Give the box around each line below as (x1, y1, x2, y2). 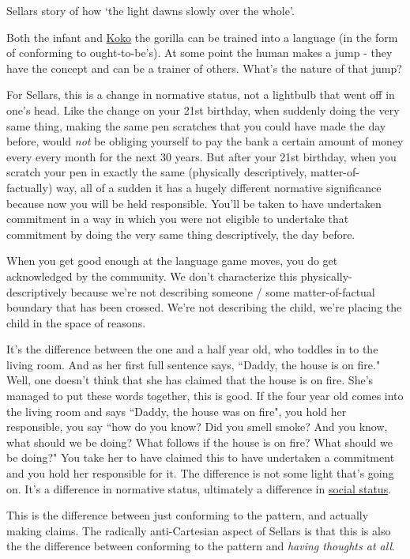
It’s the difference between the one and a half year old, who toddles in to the (6, 341, 378, 357)
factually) (6, 179, 53, 195)
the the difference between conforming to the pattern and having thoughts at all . (6, 538, 395, 554)
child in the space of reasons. (6, 314, 146, 330)
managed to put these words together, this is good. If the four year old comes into (6, 387, 404, 404)
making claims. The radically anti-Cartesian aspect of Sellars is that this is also (6, 522, 391, 538)
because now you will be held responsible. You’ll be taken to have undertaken (6, 195, 382, 211)
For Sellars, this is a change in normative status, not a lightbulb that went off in (6, 86, 395, 103)
